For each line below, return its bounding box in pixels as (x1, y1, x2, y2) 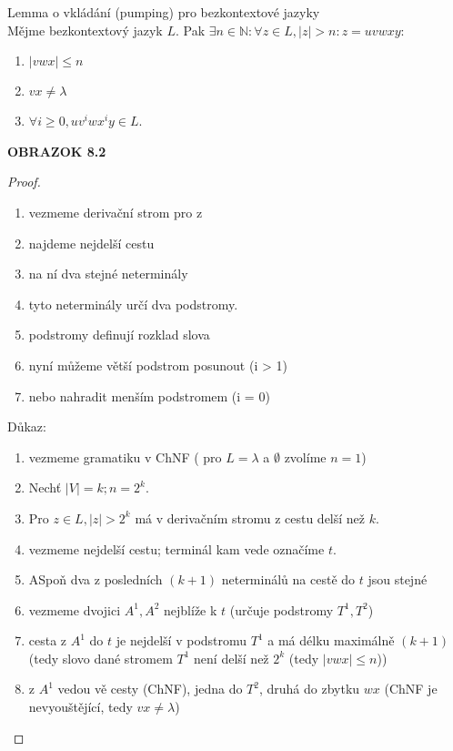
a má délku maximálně (267, 631, 395, 650)
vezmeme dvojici (28, 600, 121, 619)
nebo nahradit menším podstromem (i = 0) (28, 386, 270, 405)
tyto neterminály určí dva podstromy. (28, 294, 238, 313)
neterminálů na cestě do (221, 570, 356, 589)
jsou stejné (367, 570, 428, 589)
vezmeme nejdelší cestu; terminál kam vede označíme (28, 539, 325, 558)
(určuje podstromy (229, 600, 334, 619)
